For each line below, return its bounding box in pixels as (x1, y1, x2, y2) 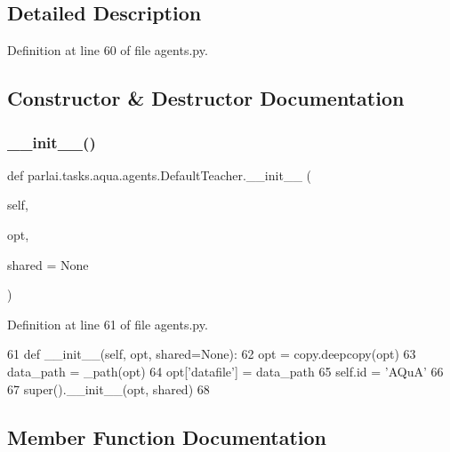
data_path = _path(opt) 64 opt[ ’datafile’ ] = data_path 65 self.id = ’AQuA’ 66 (7, 361, 444, 380)
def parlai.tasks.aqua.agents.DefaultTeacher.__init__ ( (7, 165, 311, 184)
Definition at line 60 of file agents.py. (7, 41, 208, 59)
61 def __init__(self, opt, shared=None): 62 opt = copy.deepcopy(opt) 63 (7, 345, 416, 363)
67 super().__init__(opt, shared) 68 (7, 379, 210, 398)
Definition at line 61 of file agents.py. (7, 314, 208, 333)
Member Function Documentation (7, 423, 327, 450)
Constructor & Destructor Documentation (7, 84, 405, 112)
